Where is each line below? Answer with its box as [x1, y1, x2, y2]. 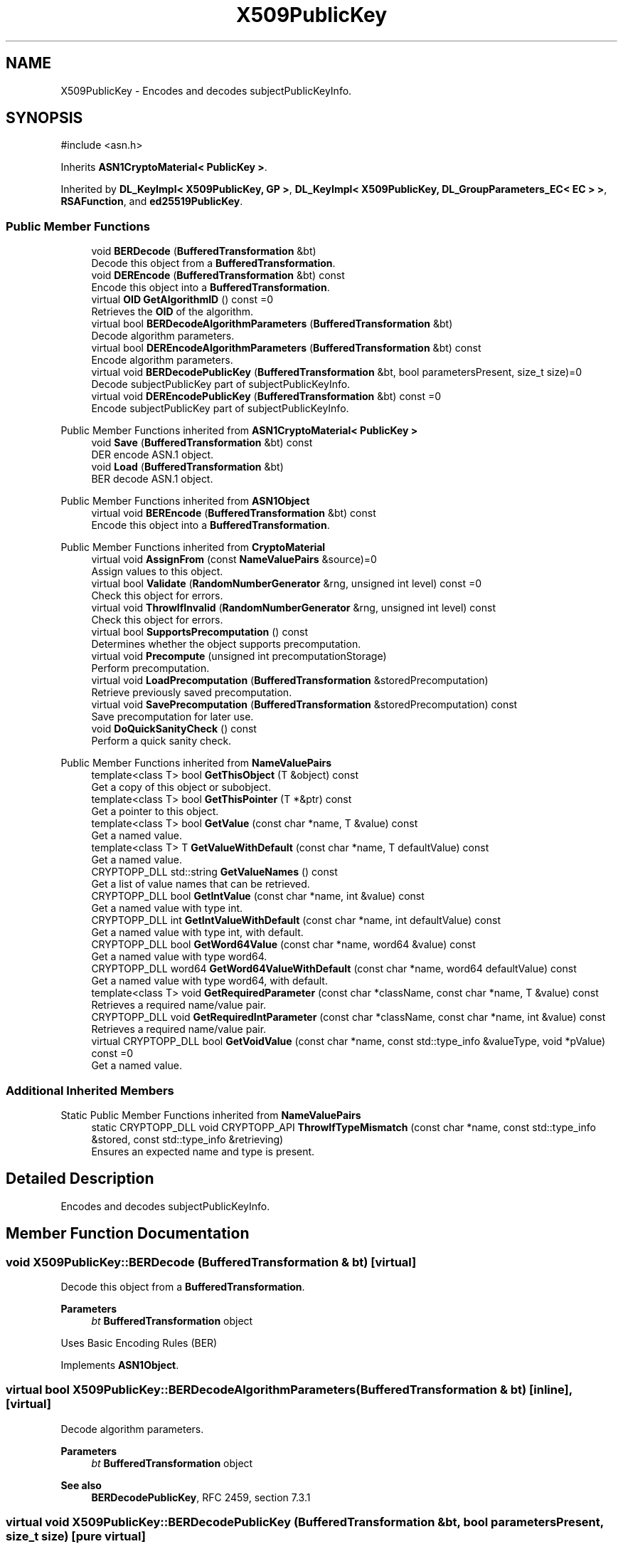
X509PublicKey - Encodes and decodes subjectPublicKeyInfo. [60, 84, 352, 97]
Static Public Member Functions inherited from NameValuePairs [60, 1108, 361, 1121]
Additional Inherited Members [6, 1083, 174, 1098]
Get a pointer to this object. [91, 805, 219, 818]
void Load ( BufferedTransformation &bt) [91, 461, 284, 473]
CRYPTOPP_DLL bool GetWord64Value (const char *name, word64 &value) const [91, 938, 476, 951]
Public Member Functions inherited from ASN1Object [60, 495, 310, 508]
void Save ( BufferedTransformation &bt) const [91, 436, 313, 449]
